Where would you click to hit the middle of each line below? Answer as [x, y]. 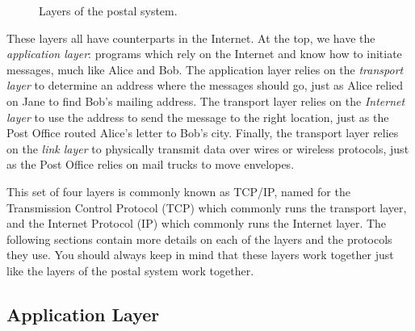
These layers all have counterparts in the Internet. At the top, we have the [191, 38]
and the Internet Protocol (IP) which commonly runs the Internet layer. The [197, 223]
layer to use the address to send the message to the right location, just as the [198, 117]
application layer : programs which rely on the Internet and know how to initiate [204, 54]
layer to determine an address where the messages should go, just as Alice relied [205, 85]
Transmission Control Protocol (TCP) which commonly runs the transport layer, [207, 207]
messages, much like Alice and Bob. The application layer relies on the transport [205, 69]
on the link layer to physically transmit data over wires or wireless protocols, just [208, 148]
